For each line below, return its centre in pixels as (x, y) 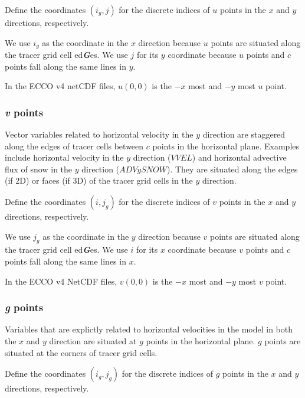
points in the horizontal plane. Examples (226, 146)
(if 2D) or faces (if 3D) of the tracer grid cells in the (99, 180)
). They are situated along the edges (232, 169)
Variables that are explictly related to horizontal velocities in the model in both (149, 329)
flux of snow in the (39, 169)
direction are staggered (244, 134)
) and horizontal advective (239, 157)
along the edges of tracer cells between (74, 146)
